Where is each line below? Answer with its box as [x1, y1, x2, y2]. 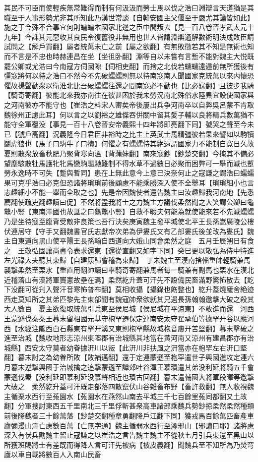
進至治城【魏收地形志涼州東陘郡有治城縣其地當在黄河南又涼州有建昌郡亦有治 [4, 333, 254, 343]
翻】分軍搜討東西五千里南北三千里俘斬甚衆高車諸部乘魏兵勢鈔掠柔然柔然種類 [4, 401, 254, 411]
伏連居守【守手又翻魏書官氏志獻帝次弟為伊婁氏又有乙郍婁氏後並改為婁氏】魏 [4, 226, 254, 236]
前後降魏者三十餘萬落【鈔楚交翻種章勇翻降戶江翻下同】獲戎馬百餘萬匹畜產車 [4, 410, 254, 420]
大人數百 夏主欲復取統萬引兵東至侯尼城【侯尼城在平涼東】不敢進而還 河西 [4, 303, 254, 314]
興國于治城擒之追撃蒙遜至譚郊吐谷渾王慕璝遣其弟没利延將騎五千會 [38, 361, 254, 372]
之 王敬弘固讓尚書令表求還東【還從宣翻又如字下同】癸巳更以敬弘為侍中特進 [4, 245, 254, 255]
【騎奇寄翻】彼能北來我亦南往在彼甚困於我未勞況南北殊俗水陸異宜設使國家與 [4, 90, 254, 100]
